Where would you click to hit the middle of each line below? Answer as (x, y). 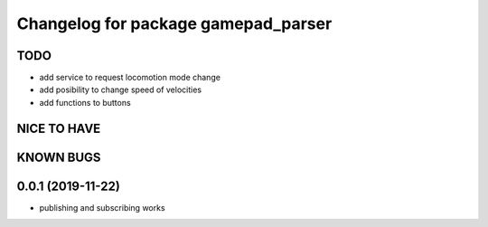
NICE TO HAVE (59, 128)
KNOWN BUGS (59, 157)
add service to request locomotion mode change (130, 78)
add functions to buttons (85, 102)
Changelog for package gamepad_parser (174, 24)
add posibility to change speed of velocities (121, 90)
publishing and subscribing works (103, 207)
